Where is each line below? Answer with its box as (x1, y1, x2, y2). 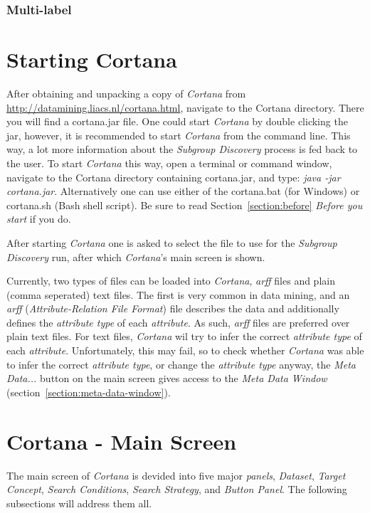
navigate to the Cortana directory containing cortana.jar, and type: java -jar (6, 169, 341, 184)
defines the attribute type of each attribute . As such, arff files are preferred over (6, 314, 350, 329)
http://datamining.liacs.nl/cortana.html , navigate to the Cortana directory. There (6, 100, 364, 115)
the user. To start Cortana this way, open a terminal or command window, (6, 155, 332, 170)
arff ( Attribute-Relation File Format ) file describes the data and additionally (6, 301, 339, 316)
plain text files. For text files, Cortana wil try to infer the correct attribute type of (6, 329, 362, 344)
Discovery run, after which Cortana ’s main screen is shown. (6, 249, 265, 264)
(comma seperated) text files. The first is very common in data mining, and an (6, 287, 350, 302)
